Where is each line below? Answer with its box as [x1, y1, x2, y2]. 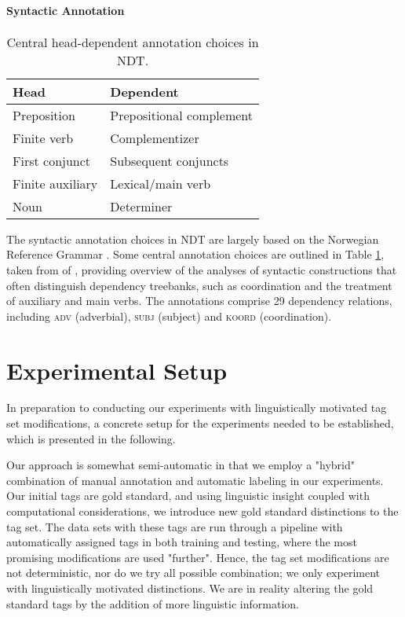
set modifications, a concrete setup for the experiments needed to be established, [6, 415, 394, 432]
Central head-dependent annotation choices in [6, 32, 259, 51]
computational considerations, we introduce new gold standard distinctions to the [6, 503, 399, 520]
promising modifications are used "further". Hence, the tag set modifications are [6, 549, 389, 565]
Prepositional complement [110, 105, 254, 124]
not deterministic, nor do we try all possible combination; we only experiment [6, 564, 380, 581]
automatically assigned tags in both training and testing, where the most [6, 534, 357, 550]
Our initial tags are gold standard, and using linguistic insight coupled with [6, 487, 370, 504]
